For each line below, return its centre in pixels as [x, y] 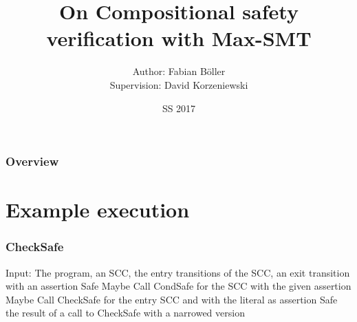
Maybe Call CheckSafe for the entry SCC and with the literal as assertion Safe [172, 299]
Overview [32, 161]
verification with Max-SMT [179, 38]
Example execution [98, 210]
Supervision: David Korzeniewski [179, 84]
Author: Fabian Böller [179, 71]
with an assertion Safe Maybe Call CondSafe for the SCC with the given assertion [178, 286]
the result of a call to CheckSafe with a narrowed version [125, 313]
